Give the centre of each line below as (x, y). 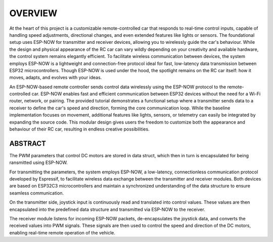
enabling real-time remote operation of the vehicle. (62, 232)
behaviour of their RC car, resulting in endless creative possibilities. (79, 129)
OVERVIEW (33, 13)
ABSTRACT (28, 143)
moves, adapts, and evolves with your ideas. (56, 78)
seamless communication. (37, 193)
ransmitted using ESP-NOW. (38, 163)
